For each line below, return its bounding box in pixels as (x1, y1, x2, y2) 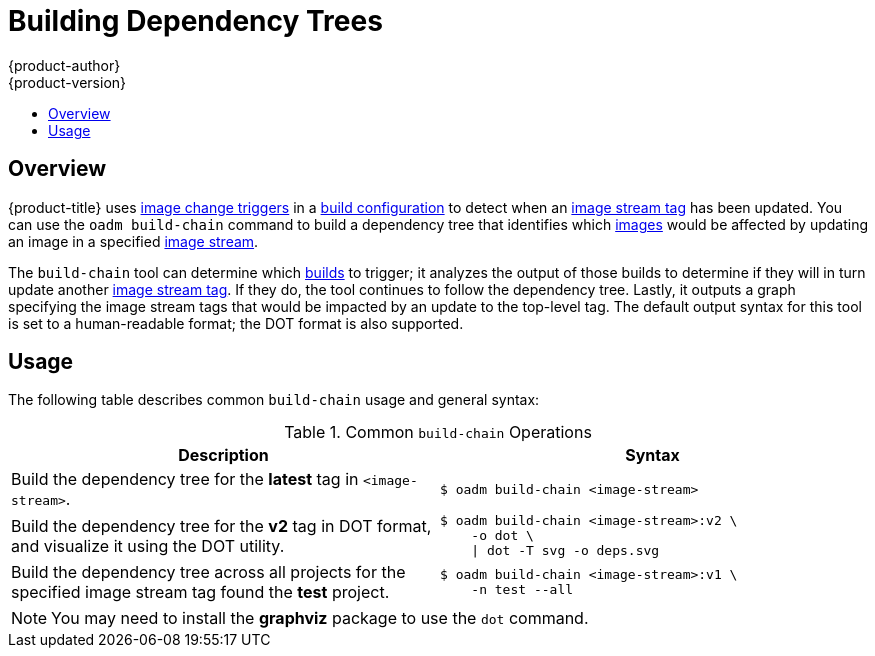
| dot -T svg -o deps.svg (471, 543, 660, 559)
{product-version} (8, 73, 127, 91)
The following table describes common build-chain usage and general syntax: (8, 391, 540, 409)
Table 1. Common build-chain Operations (284, 422, 592, 443)
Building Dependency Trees (8, 4, 383, 38)
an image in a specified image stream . (8, 232, 259, 250)
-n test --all (471, 582, 574, 598)
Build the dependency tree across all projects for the (11, 562, 406, 583)
